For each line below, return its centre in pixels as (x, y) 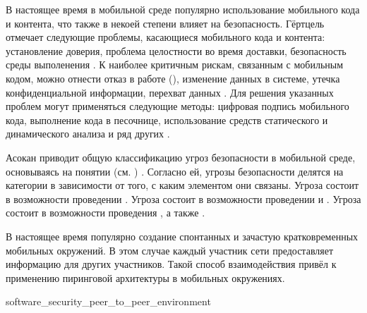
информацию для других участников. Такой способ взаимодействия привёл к (171, 264)
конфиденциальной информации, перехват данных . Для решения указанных (170, 92)
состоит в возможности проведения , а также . (106, 213)
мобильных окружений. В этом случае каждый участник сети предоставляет (170, 250)
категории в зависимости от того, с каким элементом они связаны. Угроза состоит (182, 185)
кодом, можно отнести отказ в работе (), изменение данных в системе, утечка (173, 78)
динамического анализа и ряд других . (88, 134)
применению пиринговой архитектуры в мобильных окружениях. (145, 277)
